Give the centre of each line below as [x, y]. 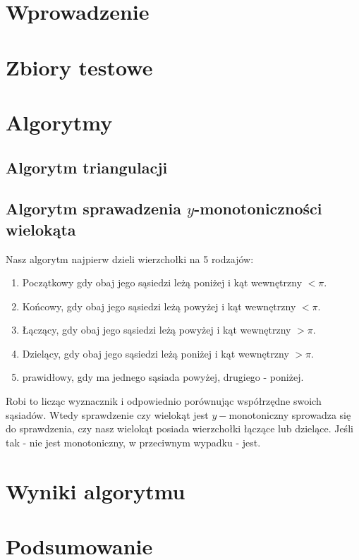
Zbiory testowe [79, 67]
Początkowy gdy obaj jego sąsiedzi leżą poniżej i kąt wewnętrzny [162, 282]
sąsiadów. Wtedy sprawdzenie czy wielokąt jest [107, 414]
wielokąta [41, 229]
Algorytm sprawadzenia [93, 208]
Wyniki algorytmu [96, 491]
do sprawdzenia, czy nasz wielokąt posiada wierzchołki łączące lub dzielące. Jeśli [179, 428]
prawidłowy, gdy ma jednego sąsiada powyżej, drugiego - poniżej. [163, 377]
